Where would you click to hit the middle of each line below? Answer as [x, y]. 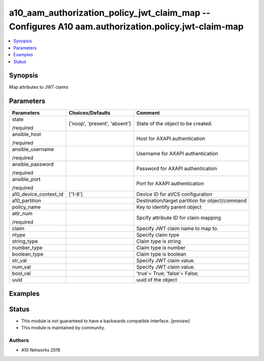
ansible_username [33, 149]
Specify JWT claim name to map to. [177, 228]
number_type [27, 248]
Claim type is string [158, 241]
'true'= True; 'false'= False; [167, 273]
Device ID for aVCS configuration [174, 194]
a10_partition [27, 201]
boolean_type [28, 254]
